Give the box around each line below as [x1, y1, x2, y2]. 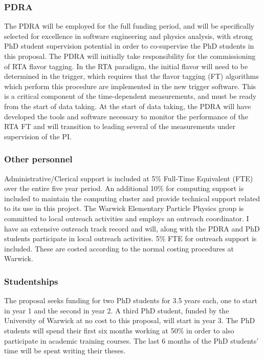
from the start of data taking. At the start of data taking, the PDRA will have [4, 100, 251, 111]
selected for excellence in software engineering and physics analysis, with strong [4, 30, 253, 41]
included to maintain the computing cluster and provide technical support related [4, 193, 260, 203]
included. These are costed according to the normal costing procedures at [4, 243, 234, 254]
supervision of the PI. [4, 131, 72, 141]
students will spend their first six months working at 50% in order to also [4, 325, 234, 335]
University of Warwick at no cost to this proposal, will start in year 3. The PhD [4, 315, 255, 326]
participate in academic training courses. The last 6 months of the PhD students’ [4, 335, 259, 346]
